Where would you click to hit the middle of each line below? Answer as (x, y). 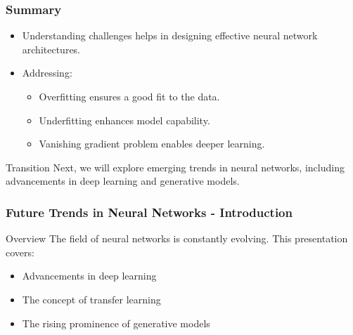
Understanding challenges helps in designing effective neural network (170, 35)
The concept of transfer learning (91, 299)
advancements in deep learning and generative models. (123, 181)
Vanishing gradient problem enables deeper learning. (152, 144)
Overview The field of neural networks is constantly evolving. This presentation (177, 238)
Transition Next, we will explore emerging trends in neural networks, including (175, 167)
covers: (20, 252)
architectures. (51, 49)
